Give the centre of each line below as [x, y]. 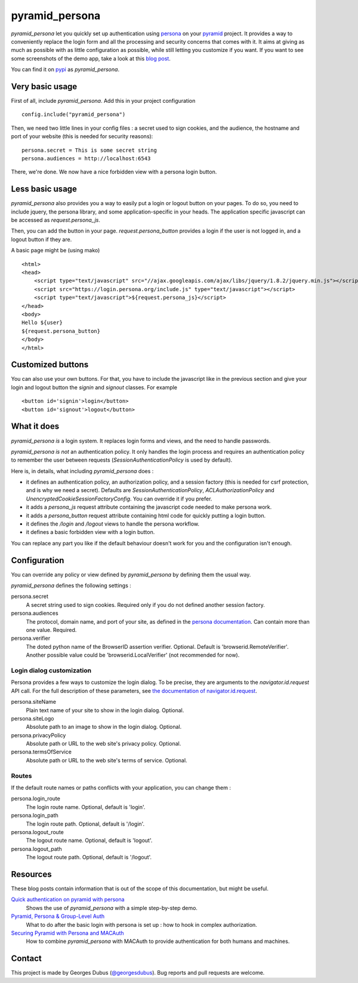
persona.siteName [34, 702]
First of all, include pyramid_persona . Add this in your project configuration [103, 101]
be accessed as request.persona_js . [56, 220]
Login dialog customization [51, 670]
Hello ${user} [42, 323]
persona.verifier [31, 638]
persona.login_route [36, 799]
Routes [21, 776]
